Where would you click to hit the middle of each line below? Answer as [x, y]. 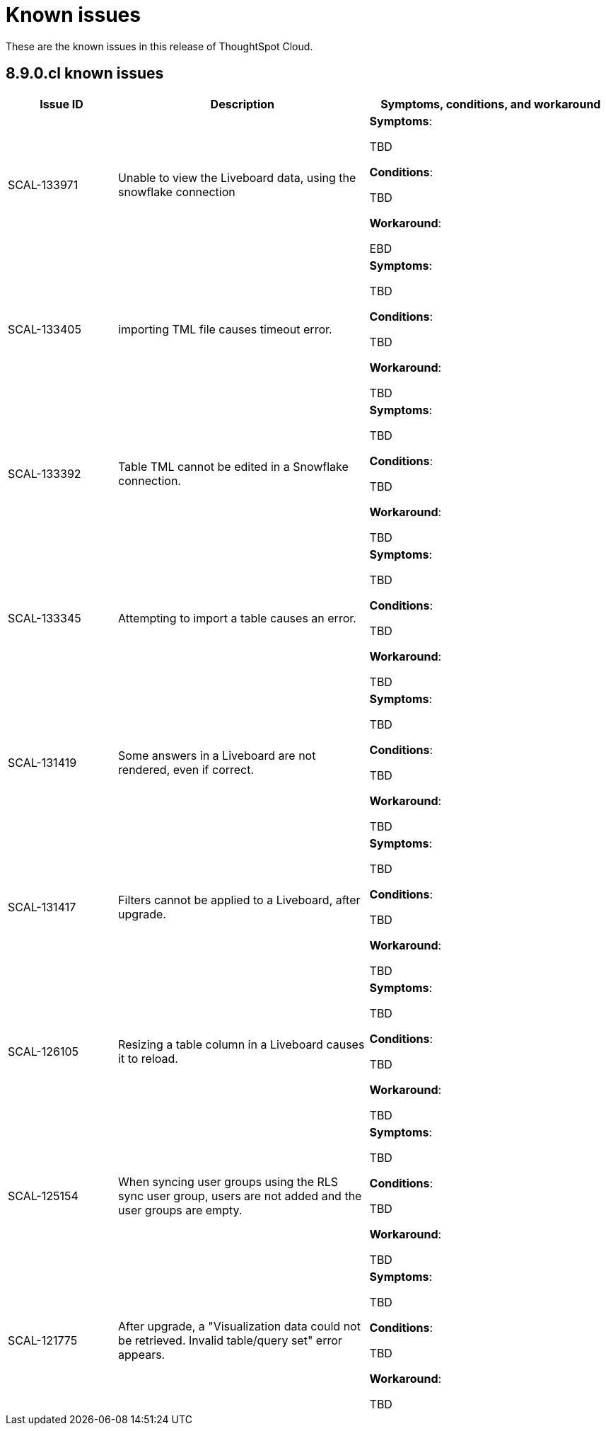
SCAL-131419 [42, 762]
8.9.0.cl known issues [85, 74]
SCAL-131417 [42, 907]
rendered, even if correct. [186, 769]
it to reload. [148, 1058]
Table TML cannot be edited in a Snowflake [233, 466]
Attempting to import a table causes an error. [237, 618]
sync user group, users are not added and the [240, 1196]
